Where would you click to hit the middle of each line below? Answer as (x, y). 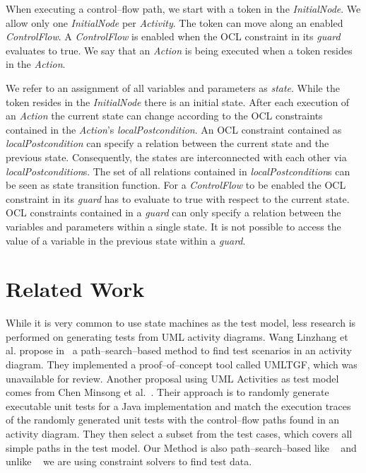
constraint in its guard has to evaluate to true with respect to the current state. (178, 198)
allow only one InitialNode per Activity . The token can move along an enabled (175, 22)
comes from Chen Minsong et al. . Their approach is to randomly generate (167, 392)
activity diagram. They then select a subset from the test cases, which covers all (179, 433)
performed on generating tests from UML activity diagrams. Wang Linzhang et (177, 336)
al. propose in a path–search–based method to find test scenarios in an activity (179, 350)
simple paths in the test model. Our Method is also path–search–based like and (181, 447)
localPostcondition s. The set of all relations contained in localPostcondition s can (178, 171)
